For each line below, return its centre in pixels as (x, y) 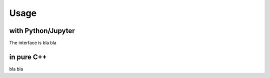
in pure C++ (28, 57)
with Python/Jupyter (42, 31)
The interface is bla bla (33, 43)
